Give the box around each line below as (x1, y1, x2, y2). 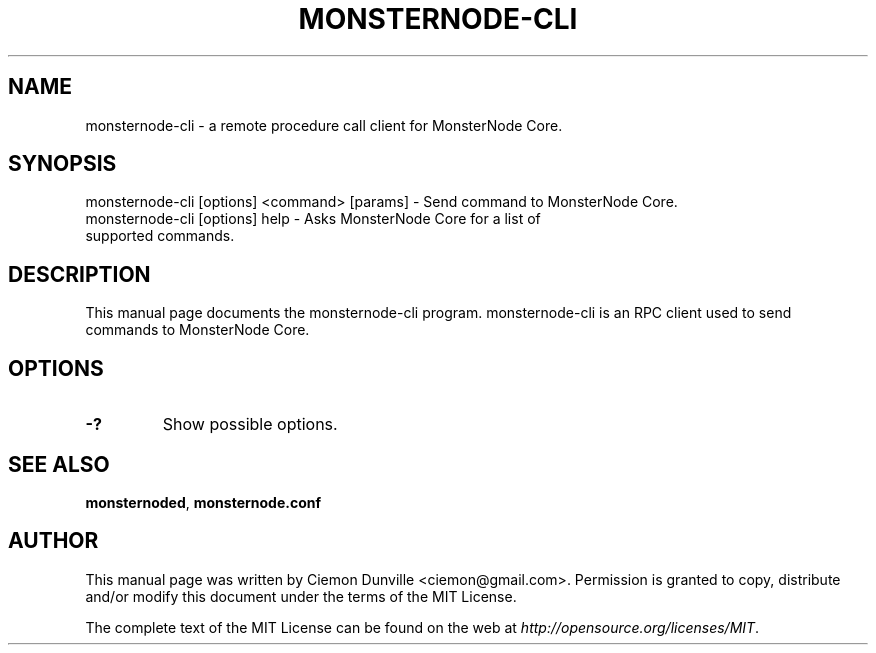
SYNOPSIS (8, 151, 117, 177)
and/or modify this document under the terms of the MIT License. (85, 587, 517, 605)
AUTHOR (8, 528, 99, 554)
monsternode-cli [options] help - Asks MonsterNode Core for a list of (85, 210, 541, 228)
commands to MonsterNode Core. (85, 321, 310, 339)
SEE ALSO (8, 451, 110, 477)
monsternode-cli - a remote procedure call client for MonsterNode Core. (85, 116, 563, 134)
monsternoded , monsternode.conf (85, 493, 322, 511)
